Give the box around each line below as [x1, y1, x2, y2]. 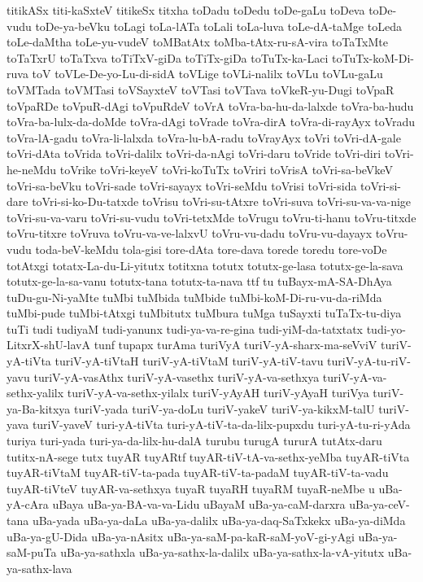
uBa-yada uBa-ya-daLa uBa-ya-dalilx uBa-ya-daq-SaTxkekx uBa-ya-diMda [32, 512, 406, 528]
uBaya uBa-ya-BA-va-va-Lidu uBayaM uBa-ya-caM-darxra [52, 496, 346, 513]
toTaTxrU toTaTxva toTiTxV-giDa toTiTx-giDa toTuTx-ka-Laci [7, 49, 329, 66]
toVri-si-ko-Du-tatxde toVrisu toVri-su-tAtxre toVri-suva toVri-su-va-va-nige [32, 193, 412, 210]
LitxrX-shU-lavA [7, 336, 90, 353]
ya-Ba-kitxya [7, 400, 71, 417]
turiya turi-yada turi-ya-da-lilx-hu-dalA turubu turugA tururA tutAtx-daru [7, 432, 382, 449]
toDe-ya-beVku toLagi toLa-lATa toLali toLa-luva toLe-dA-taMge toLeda [35, 17, 402, 34]
